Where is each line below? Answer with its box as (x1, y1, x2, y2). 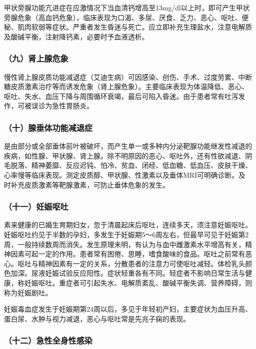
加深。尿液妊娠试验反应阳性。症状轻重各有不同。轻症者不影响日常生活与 (10, 268, 245, 278)
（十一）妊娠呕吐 (4, 200, 68, 213)
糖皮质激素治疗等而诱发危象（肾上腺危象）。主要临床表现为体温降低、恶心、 (4, 81, 249, 92)
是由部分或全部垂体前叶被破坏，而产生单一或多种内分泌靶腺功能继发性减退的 (4, 141, 252, 151)
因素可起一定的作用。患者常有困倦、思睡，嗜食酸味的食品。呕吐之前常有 (10, 249, 245, 259)
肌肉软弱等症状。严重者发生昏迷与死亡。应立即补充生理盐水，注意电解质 (17, 22, 252, 32)
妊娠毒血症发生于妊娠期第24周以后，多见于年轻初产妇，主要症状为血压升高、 (4, 304, 252, 314)
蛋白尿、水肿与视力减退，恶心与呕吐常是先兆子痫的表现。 (4, 313, 190, 323)
